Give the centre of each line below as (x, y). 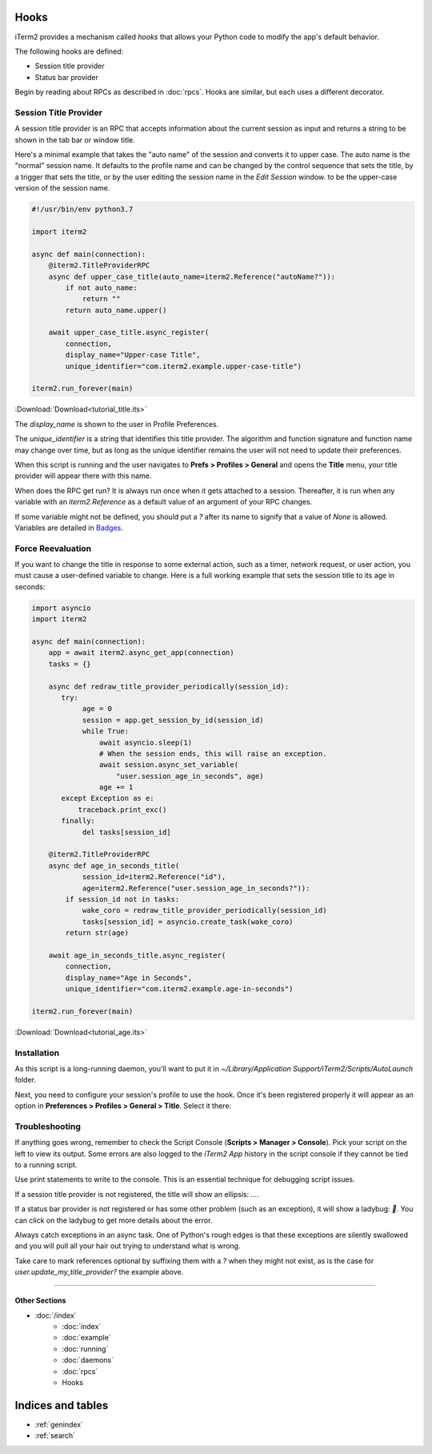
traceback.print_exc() (122, 809)
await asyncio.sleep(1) (145, 742)
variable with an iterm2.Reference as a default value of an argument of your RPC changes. (164, 502)
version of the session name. (62, 188)
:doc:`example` (86, 1338)
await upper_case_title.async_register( (129, 333)
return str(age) (97, 933)
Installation (37, 1053)
